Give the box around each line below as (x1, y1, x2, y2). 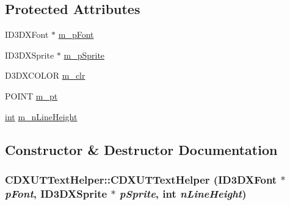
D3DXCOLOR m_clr (5, 69, 85, 82)
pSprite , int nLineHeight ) (119, 185, 247, 201)
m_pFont (58, 28, 94, 41)
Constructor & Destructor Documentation (5, 140, 278, 159)
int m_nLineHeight (5, 110, 78, 123)
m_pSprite (63, 48, 105, 61)
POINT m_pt (5, 89, 58, 102)
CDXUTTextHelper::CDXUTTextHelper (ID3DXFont (5, 171, 277, 187)
